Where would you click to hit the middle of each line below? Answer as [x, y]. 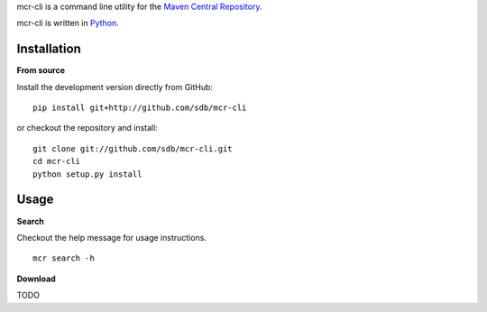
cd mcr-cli [57, 161]
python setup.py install [87, 174]
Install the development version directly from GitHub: [115, 87]
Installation [49, 49]
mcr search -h [64, 258]
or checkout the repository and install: [87, 128]
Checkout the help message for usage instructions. [112, 237]
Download [36, 279]
